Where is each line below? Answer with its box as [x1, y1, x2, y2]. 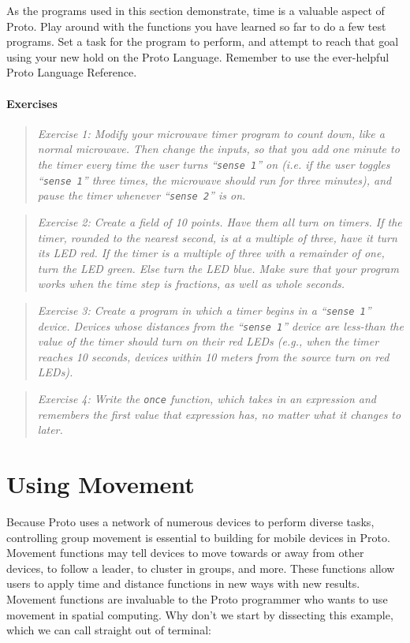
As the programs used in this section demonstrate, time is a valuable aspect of [6, 2, 385, 18]
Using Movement [6, 468, 195, 500]
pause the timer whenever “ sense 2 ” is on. [37, 187, 246, 204]
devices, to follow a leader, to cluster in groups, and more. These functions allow [6, 559, 395, 576]
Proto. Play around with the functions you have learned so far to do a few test [6, 17, 386, 34]
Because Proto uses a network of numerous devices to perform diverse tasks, [6, 513, 375, 529]
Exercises [6, 95, 58, 111]
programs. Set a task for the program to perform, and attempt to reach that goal [6, 33, 399, 50]
